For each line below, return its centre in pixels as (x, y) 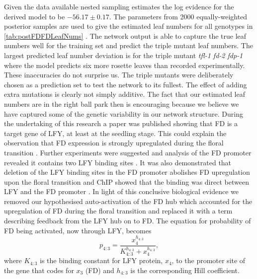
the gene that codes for (39, 270)
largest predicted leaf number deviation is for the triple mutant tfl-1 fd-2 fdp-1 (124, 55)
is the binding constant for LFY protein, (101, 260)
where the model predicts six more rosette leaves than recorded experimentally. (125, 65)
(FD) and (100, 270)
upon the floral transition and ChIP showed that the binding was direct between (127, 181)
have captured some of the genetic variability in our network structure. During (124, 113)
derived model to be (35, 16)
